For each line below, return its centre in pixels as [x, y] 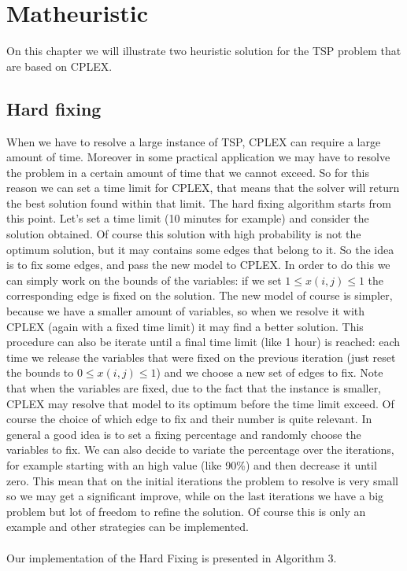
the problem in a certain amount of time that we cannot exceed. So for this [188, 172]
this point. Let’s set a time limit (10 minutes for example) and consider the [188, 218]
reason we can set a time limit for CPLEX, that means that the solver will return [203, 188]
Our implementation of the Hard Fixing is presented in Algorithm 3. [172, 557]
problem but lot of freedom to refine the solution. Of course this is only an [186, 511]
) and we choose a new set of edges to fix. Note [270, 372]
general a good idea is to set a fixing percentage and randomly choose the [184, 434]
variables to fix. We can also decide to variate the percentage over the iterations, [200, 449]
